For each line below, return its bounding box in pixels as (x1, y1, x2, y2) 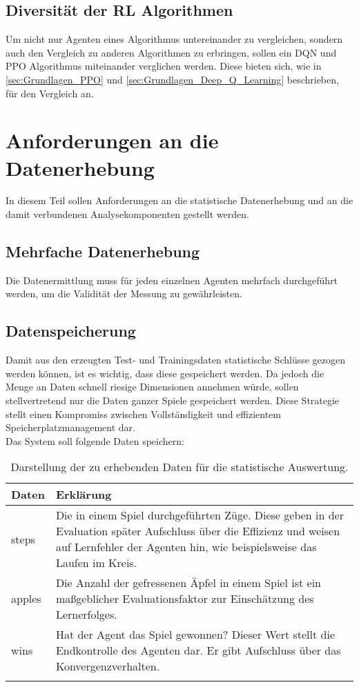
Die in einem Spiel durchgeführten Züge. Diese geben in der (55, 507, 344, 524)
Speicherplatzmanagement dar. (6, 420, 135, 435)
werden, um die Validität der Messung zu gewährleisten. (6, 286, 242, 301)
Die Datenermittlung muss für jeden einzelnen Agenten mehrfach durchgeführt (6, 272, 338, 287)
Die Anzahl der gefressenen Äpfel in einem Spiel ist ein (55, 575, 321, 591)
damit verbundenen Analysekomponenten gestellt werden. (6, 207, 249, 221)
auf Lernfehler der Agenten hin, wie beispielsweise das (55, 539, 317, 555)
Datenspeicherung (6, 320, 136, 341)
